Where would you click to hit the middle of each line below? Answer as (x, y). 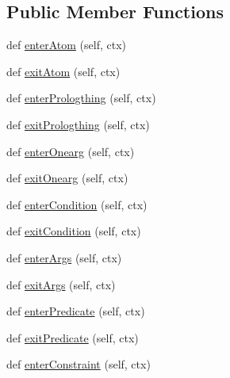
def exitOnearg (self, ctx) (67, 178)
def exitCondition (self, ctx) (74, 231)
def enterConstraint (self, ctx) (79, 364)
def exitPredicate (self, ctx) (73, 337)
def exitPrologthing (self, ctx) (78, 124)
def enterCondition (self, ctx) (77, 204)
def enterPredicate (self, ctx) (76, 311)
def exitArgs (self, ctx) (61, 284)
